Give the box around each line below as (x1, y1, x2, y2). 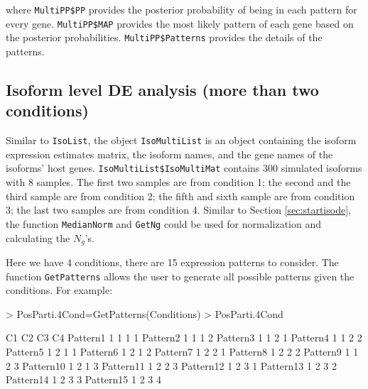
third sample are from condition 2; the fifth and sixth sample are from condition (6, 188, 355, 203)
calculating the (6, 230, 70, 245)
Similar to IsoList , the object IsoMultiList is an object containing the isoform (6, 133, 357, 148)
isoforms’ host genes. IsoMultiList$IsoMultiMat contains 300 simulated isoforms (6, 160, 362, 175)
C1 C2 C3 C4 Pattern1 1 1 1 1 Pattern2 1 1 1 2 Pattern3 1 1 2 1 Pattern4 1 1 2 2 (6, 330, 362, 345)
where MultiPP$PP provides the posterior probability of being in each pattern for (6, 2, 357, 16)
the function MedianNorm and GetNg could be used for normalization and (6, 216, 322, 231)
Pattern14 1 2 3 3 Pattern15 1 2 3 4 (6, 372, 162, 387)
